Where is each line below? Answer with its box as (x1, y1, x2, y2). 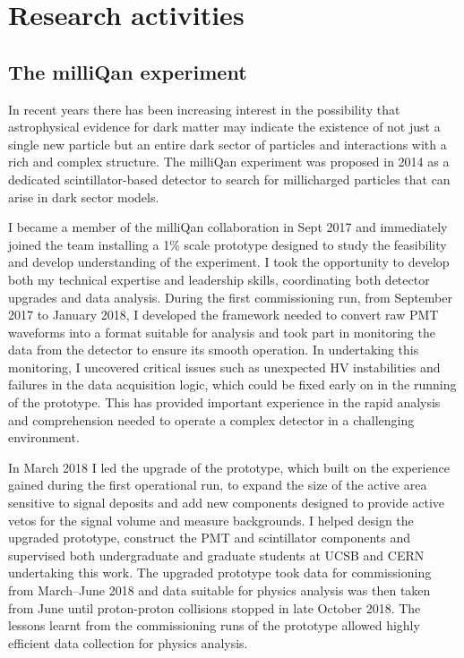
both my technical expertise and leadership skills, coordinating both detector (8, 269, 430, 288)
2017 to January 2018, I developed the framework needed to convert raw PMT (8, 305, 439, 324)
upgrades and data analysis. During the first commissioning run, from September (8, 287, 452, 306)
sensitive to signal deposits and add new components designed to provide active (8, 493, 445, 512)
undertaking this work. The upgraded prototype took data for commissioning (8, 563, 432, 582)
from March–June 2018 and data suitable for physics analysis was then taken (8, 581, 431, 600)
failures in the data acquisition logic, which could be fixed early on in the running (8, 375, 457, 394)
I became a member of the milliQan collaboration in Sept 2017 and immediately (8, 218, 448, 236)
